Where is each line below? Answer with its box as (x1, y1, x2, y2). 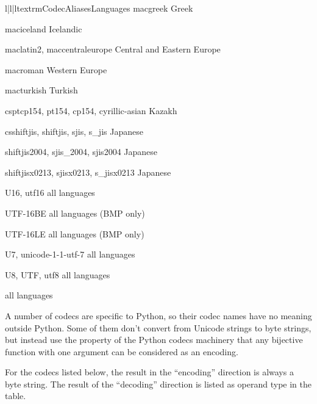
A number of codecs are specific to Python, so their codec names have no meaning (5, 309, 312, 322)
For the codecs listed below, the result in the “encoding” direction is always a (5, 366, 294, 378)
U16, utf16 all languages (5, 186, 95, 199)
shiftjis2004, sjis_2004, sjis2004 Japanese (5, 145, 158, 158)
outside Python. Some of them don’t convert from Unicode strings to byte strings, (5, 321, 312, 334)
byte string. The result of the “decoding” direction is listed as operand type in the (5, 377, 312, 390)
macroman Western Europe (5, 63, 107, 76)
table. (5, 389, 26, 402)
